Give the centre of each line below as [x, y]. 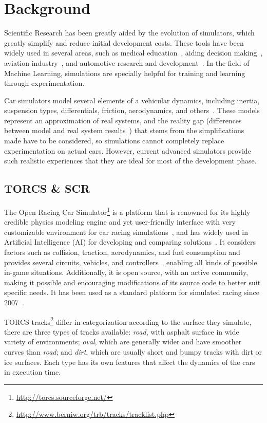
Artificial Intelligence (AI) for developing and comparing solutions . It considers [130, 242]
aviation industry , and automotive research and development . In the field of [127, 62]
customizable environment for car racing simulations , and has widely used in [126, 232]
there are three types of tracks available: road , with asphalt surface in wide [122, 331]
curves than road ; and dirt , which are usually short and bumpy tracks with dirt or [133, 352]
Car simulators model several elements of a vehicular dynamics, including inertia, [132, 100]
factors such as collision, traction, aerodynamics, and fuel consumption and [122, 252]
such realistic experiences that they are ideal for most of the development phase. [130, 161]
